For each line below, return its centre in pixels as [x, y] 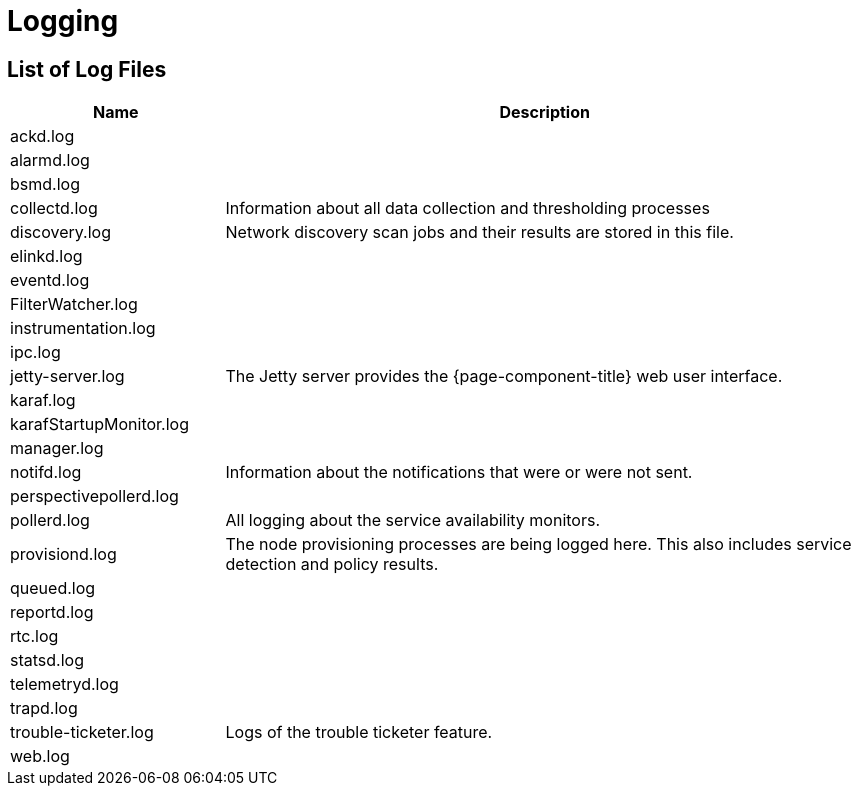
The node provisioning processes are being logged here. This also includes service [538, 544]
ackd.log [42, 136]
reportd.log [52, 612]
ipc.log [35, 352]
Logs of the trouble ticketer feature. [359, 732]
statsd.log [47, 660]
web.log [40, 756]
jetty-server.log [67, 376]
